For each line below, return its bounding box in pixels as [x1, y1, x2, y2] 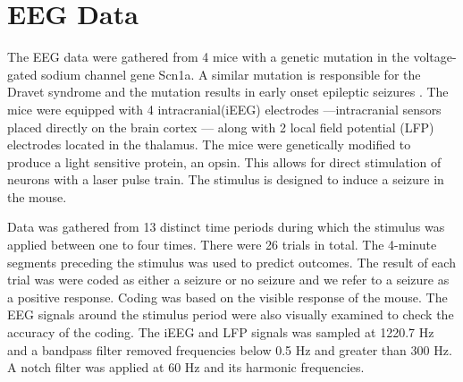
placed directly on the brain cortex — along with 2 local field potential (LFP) [7, 117, 434, 136]
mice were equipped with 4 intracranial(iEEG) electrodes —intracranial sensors [7, 99, 442, 118]
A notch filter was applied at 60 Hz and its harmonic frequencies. [7, 358, 365, 377]
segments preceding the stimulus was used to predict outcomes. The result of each [7, 252, 456, 271]
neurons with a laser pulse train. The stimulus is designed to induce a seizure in [7, 170, 444, 189]
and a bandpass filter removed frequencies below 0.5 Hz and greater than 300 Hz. [7, 340, 452, 359]
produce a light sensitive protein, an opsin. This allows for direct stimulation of [7, 152, 442, 171]
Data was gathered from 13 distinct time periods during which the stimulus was [7, 217, 445, 236]
